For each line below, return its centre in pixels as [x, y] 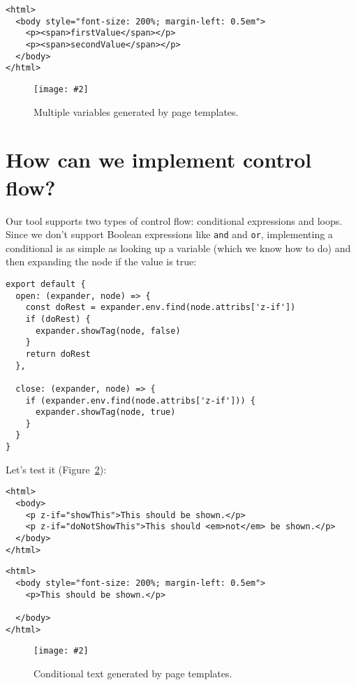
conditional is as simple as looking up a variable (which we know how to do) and [178, 248]
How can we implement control [159, 160]
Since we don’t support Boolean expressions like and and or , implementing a [169, 234]
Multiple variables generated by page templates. [136, 111]
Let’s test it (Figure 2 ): [56, 469]
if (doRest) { [58, 319]
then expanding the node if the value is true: [101, 262]
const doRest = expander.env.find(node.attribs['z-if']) [161, 308]
